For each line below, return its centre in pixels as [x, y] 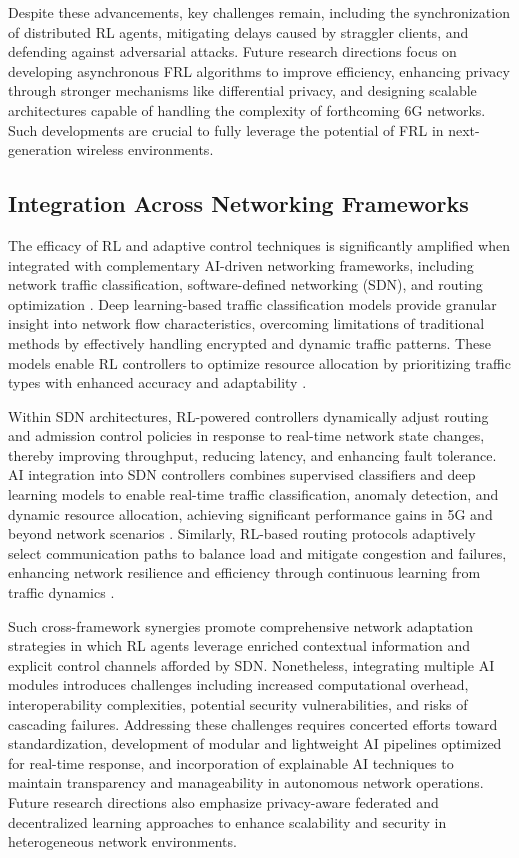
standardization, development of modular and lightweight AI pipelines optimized [255, 743]
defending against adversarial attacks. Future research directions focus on [232, 51]
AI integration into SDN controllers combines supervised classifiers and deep [242, 474]
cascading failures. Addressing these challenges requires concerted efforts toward [253, 723]
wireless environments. [145, 149]
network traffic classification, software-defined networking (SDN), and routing [245, 284]
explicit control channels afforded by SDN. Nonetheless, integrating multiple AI [251, 664]
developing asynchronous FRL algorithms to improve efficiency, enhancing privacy [259, 70]
